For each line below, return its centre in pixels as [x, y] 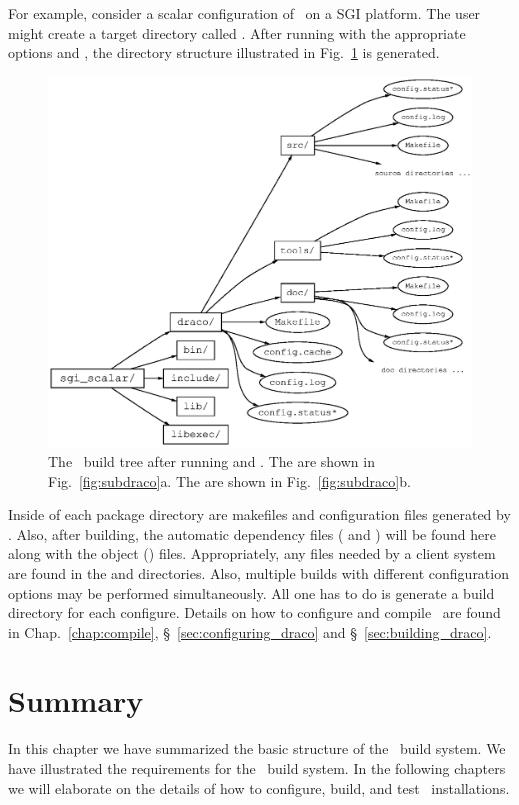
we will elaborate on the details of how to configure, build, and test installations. [259, 787]
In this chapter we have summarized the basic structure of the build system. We [257, 748]
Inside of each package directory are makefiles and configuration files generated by [259, 514]
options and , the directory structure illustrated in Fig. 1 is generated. [224, 52]
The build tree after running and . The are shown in [211, 460]
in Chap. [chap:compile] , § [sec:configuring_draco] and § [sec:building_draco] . [250, 631]
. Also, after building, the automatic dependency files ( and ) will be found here [252, 533]
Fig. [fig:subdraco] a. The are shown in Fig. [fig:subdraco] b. [229, 480]
